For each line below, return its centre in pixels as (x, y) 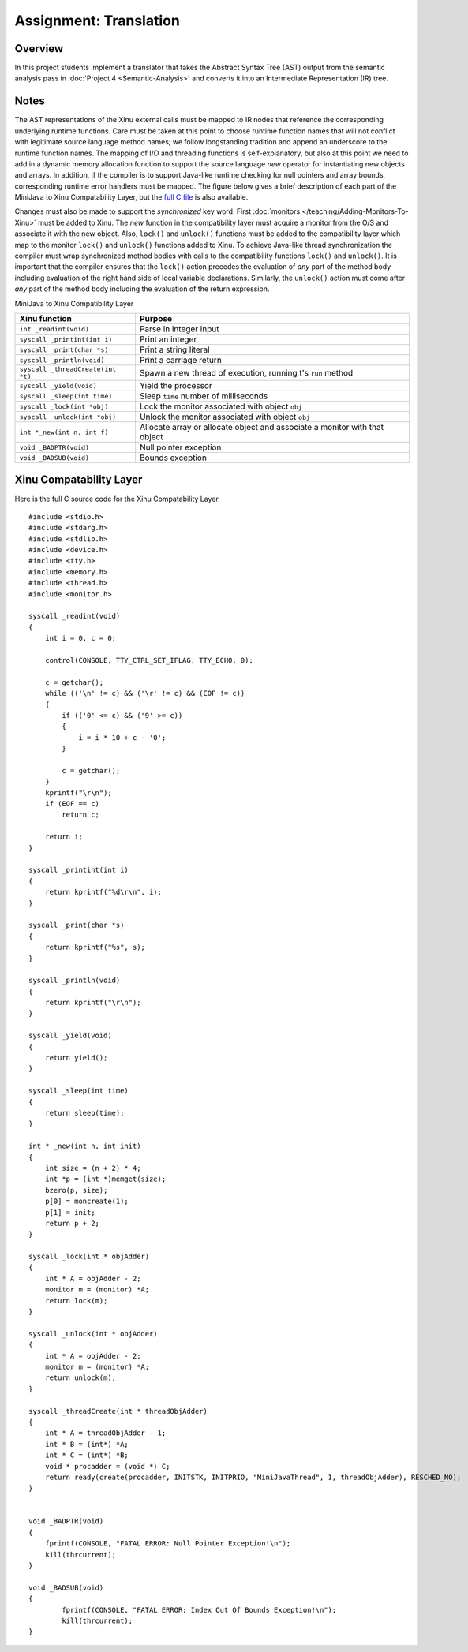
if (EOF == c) (72, 804)
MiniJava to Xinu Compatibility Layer (74, 303)
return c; (81, 815)
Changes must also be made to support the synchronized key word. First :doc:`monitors (157, 211)
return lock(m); (76, 1301)
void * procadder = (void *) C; (107, 1466)
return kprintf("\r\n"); (93, 1003)
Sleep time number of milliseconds (204, 396)
